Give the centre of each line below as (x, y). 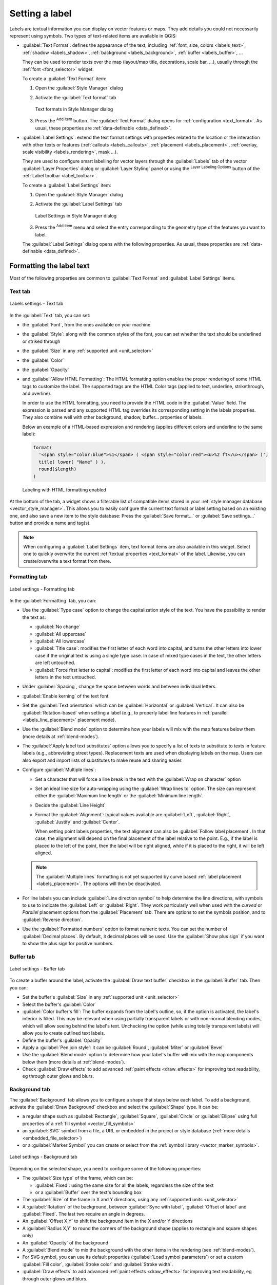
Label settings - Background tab (44, 1157)
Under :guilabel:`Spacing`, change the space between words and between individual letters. (120, 687)
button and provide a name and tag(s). (50, 523)
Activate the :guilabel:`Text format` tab (76, 97)
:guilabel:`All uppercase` (61, 634)
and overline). (37, 394)
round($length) (58, 469)
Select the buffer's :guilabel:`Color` (59, 1004)
